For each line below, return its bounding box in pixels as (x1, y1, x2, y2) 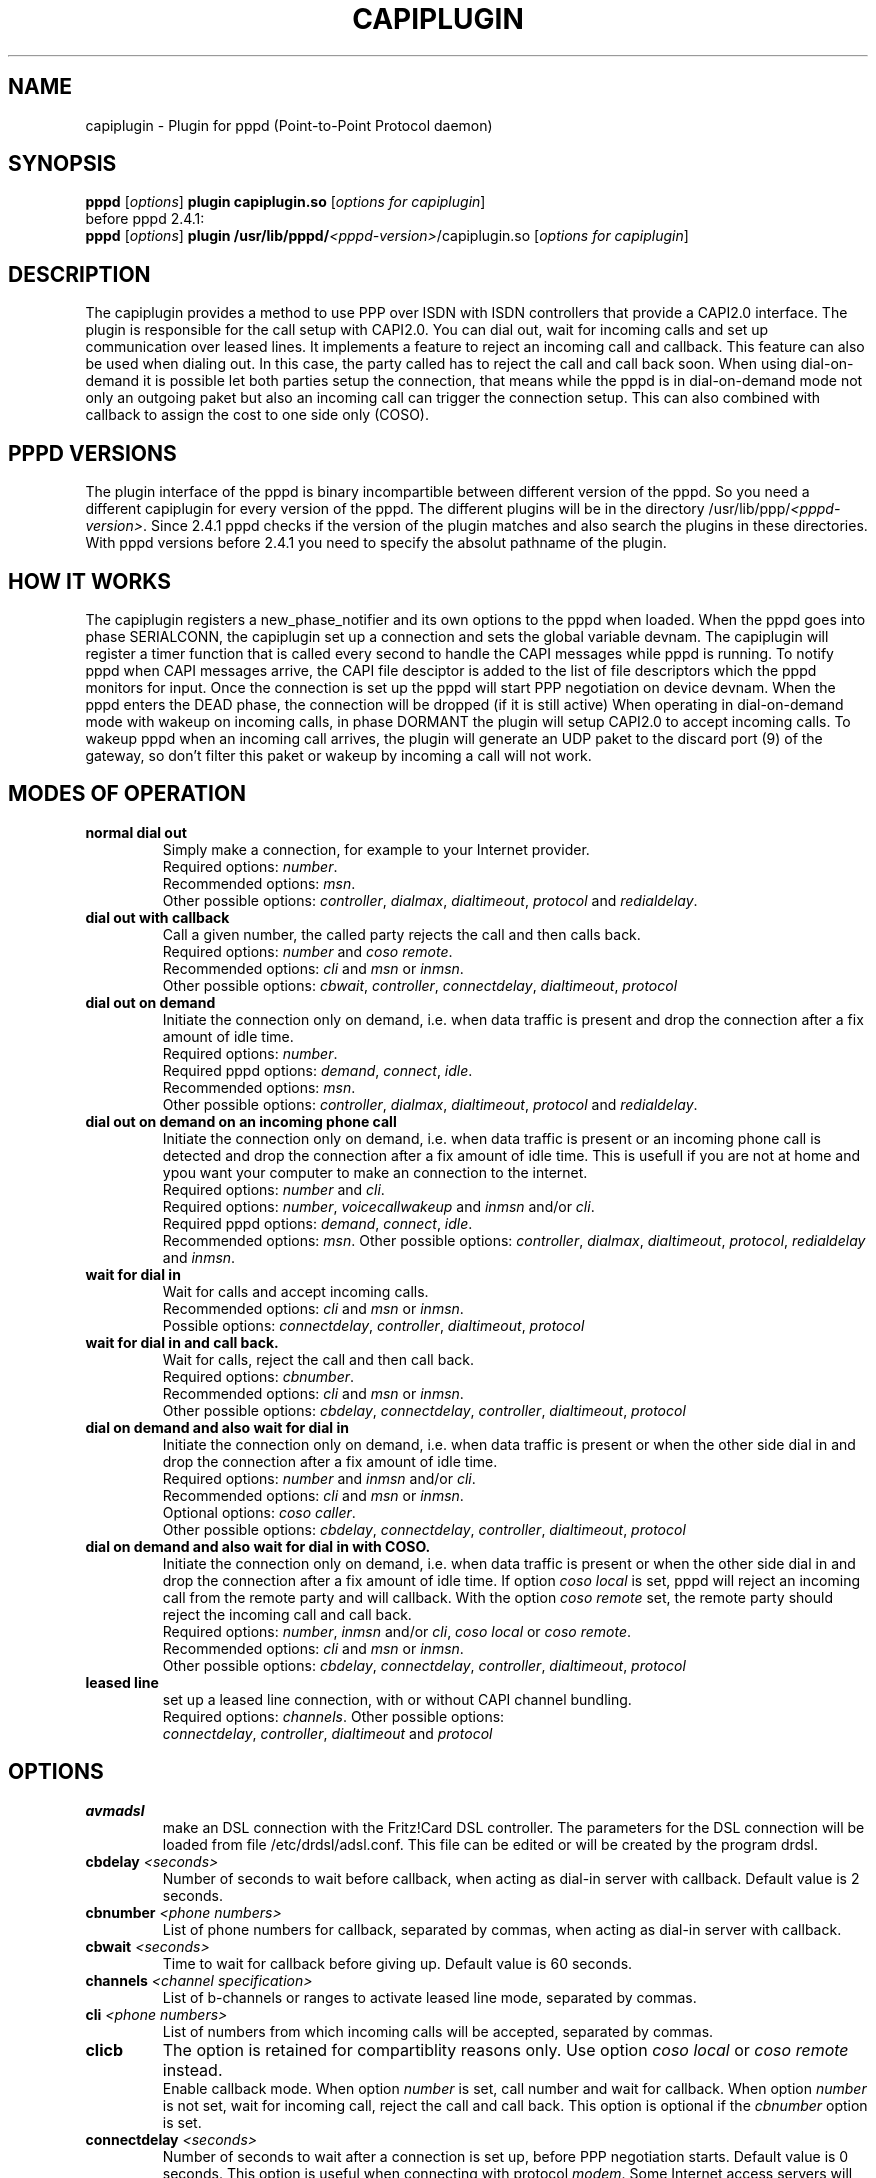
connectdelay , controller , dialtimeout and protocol (162, 1724, 493, 1742)
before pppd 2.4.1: (85, 210, 205, 228)
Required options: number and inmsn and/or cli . (162, 1469, 476, 1487)
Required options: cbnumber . (162, 1367, 355, 1385)
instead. (162, 2059, 223, 2080)
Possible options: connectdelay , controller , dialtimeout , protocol (162, 1316, 585, 1334)
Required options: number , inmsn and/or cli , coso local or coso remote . (162, 1622, 632, 1640)
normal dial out (85, 823, 187, 841)
